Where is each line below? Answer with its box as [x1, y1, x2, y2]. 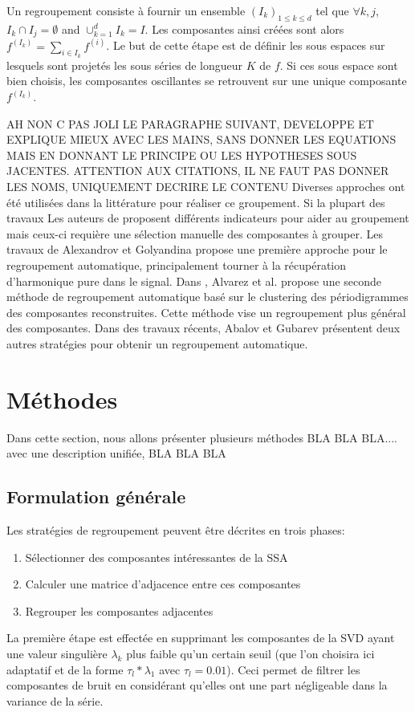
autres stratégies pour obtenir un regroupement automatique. [6, 335, 308, 352]
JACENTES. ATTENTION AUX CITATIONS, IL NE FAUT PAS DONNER [6, 162, 389, 179]
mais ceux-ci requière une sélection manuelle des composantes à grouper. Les [6, 225, 383, 242]
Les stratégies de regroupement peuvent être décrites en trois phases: [6, 522, 345, 539]
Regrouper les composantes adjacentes [25, 602, 214, 619]
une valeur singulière [6, 645, 108, 662]
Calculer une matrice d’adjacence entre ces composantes [25, 576, 301, 592]
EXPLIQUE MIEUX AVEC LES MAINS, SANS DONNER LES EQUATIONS [6, 131, 397, 148]
